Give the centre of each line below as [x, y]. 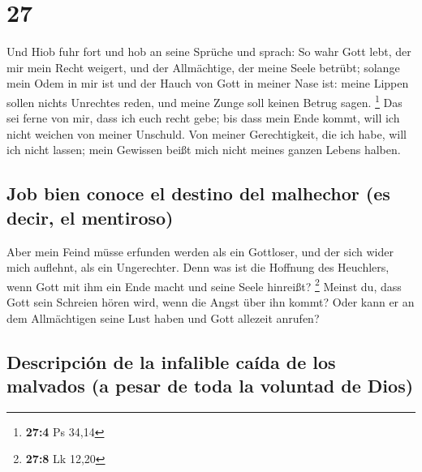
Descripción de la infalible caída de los [171, 361]
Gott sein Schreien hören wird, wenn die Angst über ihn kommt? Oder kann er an [211, 301]
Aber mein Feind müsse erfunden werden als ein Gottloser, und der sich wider [200, 251]
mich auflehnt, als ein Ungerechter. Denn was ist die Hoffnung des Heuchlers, [198, 267]
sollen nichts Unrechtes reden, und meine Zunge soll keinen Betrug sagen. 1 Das [205, 101]
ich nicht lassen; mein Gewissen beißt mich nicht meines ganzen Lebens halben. [204, 150]
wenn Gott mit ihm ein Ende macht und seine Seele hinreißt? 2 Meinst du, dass [204, 285]
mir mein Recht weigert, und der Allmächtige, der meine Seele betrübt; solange [203, 67]
